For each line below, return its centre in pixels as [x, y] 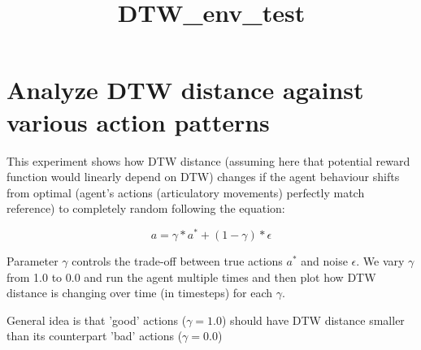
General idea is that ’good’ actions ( [97, 320]
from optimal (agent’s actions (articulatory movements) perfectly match [186, 192]
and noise [324, 260]
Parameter [33, 260]
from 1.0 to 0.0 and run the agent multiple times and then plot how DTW [191, 277]
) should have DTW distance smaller [313, 320]
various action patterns [138, 121]
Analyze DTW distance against [185, 90]
